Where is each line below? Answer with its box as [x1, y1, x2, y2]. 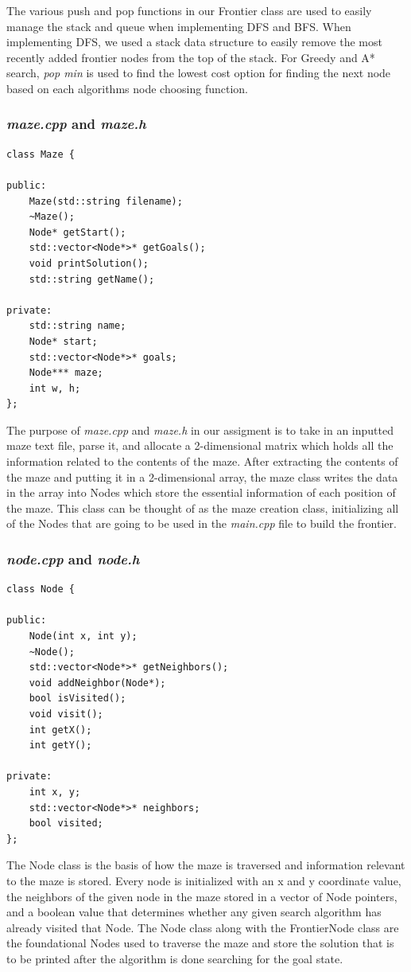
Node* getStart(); [29, 226, 126, 238]
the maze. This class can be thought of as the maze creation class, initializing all [6, 499, 399, 516]
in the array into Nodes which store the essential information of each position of [6, 484, 396, 501]
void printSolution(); [29, 257, 149, 269]
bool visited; [29, 818, 103, 830]
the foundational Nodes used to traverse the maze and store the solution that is [6, 935, 394, 951]
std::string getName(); [29, 273, 155, 285]
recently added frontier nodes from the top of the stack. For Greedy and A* [6, 49, 375, 65]
